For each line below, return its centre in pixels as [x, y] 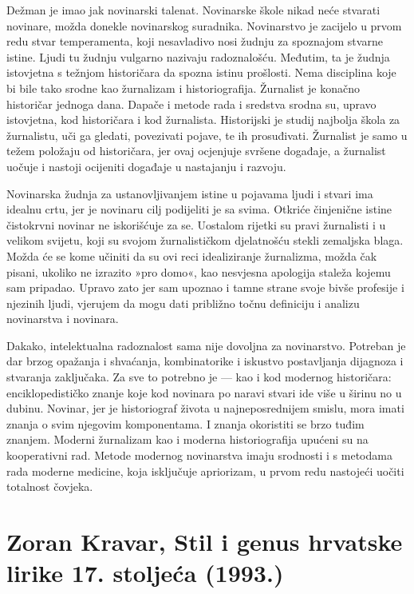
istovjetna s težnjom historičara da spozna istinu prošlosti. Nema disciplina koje [201, 72]
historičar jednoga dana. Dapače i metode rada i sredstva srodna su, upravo [191, 104]
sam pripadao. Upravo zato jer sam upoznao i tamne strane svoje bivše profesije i [205, 287]
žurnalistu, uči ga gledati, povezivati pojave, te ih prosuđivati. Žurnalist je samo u [207, 135]
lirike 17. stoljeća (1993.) [145, 573]
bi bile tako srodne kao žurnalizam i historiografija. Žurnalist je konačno [183, 88]
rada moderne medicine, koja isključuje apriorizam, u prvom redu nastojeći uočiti [205, 470]
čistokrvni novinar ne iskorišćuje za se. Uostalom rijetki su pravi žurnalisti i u [196, 224]
